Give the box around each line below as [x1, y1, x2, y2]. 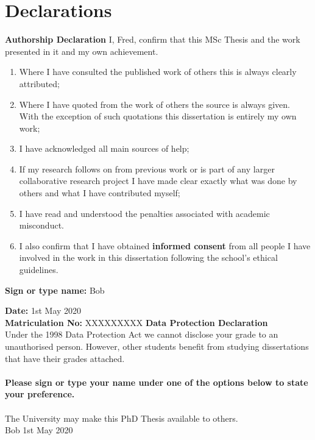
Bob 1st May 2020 [5, 424, 73, 436]
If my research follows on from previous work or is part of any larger [19, 162, 275, 175]
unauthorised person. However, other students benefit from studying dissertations [5, 340, 309, 352]
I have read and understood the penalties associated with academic [19, 207, 270, 219]
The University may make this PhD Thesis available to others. [5, 411, 238, 424]
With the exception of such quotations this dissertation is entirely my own [19, 110, 297, 122]
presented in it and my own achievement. [5, 44, 158, 57]
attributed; [19, 77, 60, 90]
